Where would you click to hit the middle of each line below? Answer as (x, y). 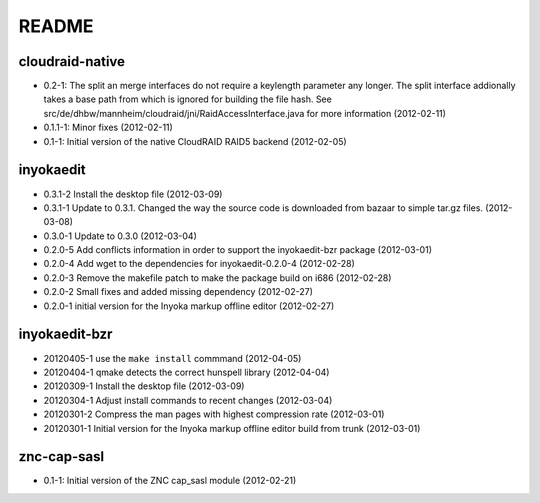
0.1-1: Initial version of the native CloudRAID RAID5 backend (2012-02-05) (195, 141)
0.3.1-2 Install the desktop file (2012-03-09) (133, 194)
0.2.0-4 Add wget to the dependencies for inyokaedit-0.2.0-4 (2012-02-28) (199, 264)
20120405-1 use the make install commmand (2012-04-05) (172, 358)
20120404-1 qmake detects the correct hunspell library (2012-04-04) (186, 372)
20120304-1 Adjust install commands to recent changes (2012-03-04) (188, 400)
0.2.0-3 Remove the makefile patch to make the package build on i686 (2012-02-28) (217, 277)
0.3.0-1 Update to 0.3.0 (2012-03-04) (120, 236)
